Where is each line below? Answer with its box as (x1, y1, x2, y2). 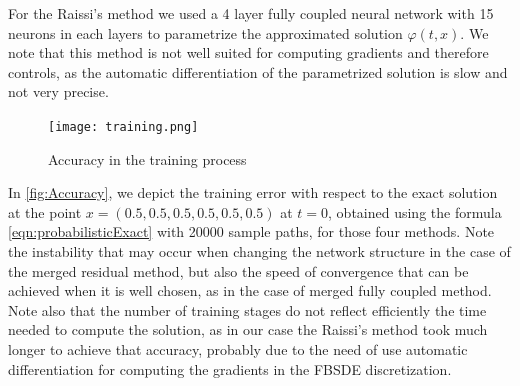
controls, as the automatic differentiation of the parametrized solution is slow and (8, 61, 508, 82)
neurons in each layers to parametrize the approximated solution (8, 22, 403, 43)
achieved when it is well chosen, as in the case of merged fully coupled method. (8, 280, 492, 301)
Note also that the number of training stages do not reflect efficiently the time (8, 299, 487, 320)
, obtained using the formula (328, 201, 502, 222)
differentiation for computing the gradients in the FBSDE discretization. (8, 358, 452, 379)
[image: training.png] (48, 119, 199, 134)
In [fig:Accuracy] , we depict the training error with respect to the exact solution (8, 182, 498, 203)
